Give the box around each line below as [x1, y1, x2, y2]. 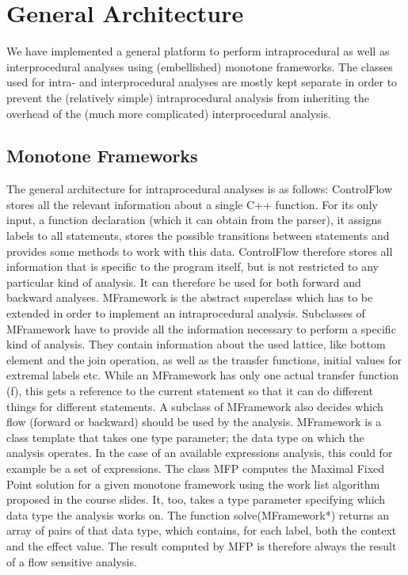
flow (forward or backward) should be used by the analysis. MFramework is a [6, 413, 382, 430]
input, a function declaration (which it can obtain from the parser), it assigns [6, 211, 382, 228]
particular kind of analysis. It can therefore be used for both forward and [6, 273, 361, 290]
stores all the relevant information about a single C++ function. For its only [6, 196, 378, 212]
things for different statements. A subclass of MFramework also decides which [6, 398, 383, 414]
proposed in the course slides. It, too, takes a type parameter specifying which [6, 491, 386, 508]
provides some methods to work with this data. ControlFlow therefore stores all [6, 242, 393, 259]
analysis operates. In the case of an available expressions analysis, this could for [6, 444, 393, 461]
